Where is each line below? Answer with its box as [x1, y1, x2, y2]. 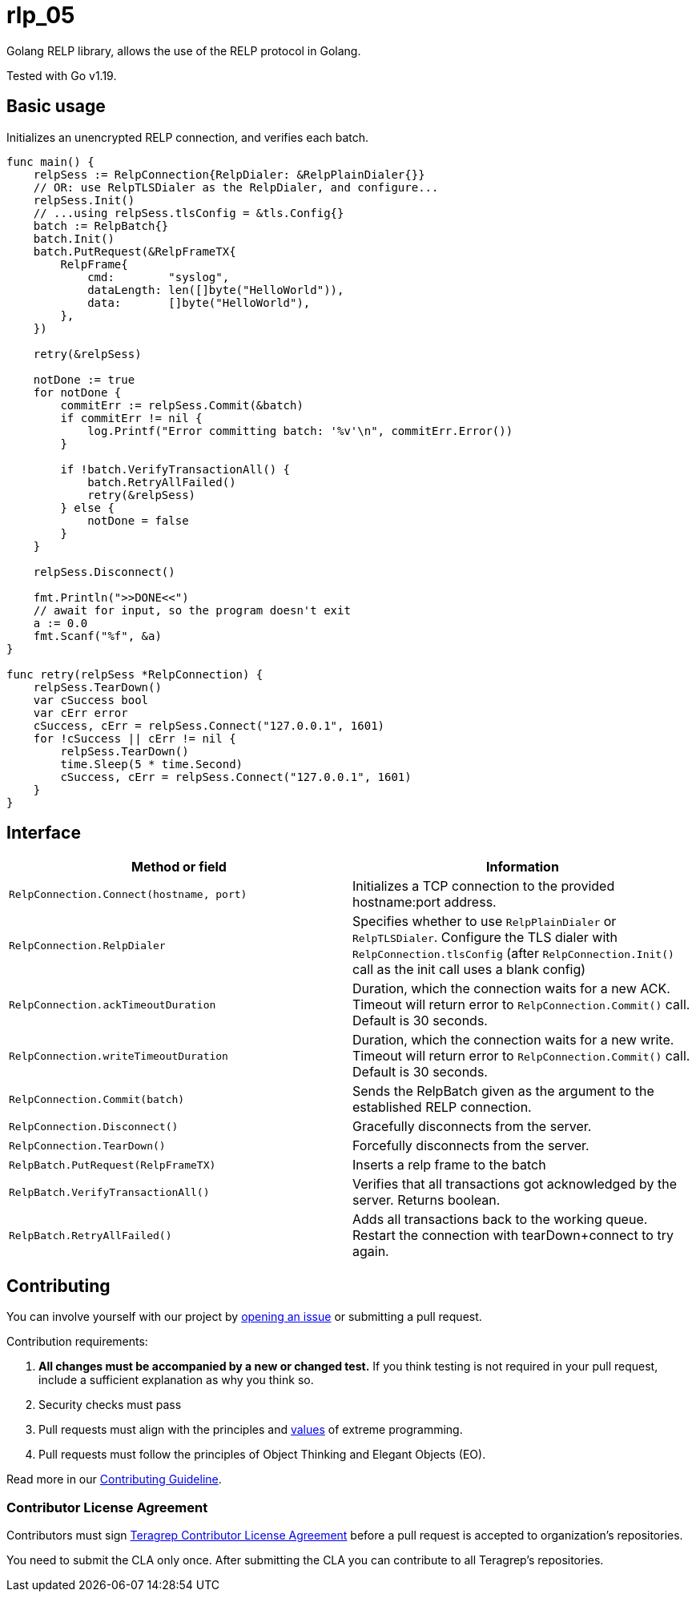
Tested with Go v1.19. [6, 68, 117, 83]
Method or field [131, 859, 227, 875]
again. [352, 1243, 389, 1260]
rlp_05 [6, 2, 75, 29]
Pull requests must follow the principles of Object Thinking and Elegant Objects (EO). [38, 1447, 486, 1462]
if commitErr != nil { [60, 411, 203, 425]
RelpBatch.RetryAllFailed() [9, 1229, 172, 1242]
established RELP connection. [352, 1099, 532, 1116]
